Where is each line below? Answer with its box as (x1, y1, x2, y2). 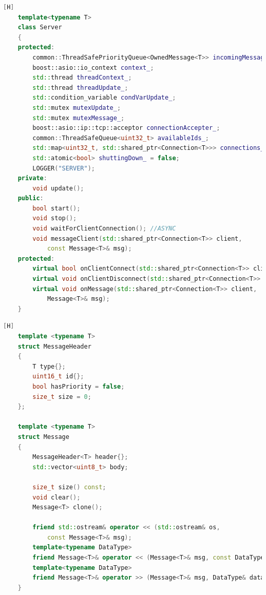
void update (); (32, 184, 84, 192)
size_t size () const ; (32, 483, 106, 491)
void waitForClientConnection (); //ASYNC (32, 225, 176, 233)
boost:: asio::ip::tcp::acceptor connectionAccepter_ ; (32, 124, 220, 132)
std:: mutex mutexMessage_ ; (32, 114, 125, 122)
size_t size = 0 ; (32, 393, 91, 400)
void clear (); (32, 493, 81, 501)
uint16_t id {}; (32, 373, 84, 380)
